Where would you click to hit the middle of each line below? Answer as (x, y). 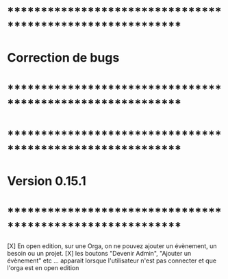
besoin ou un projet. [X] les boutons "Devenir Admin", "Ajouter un (99, 253)
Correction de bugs (63, 58)
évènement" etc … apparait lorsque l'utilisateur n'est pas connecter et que (112, 260)
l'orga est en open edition (43, 267)
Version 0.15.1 (47, 181)
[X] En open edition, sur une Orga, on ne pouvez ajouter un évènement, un (112, 246)
